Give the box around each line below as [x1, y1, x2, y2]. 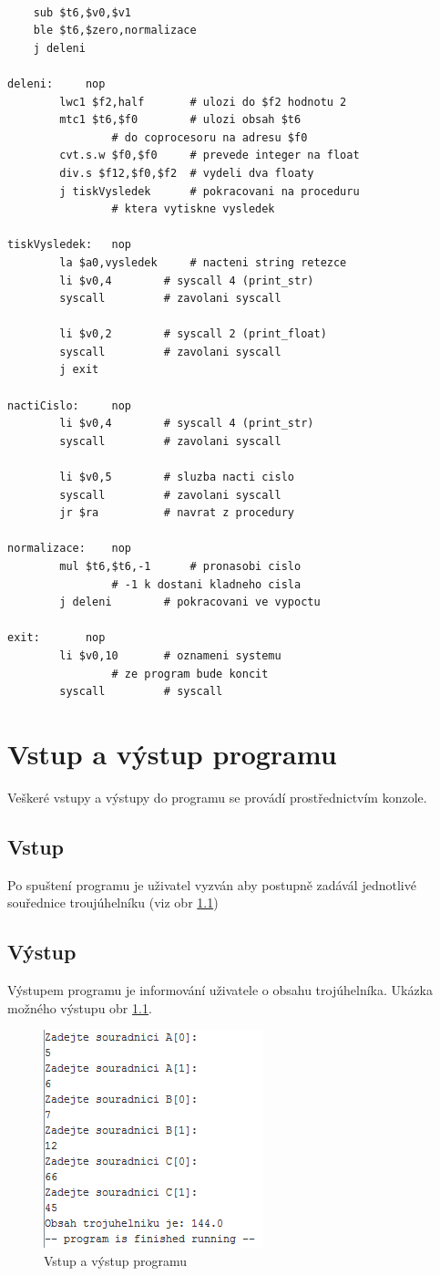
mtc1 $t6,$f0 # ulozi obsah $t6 [59, 113, 302, 127]
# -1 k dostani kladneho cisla [111, 577, 302, 591]
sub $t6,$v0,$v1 [33, 5, 132, 19]
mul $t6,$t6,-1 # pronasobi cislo [59, 560, 302, 573]
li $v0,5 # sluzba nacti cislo [59, 471, 294, 484]
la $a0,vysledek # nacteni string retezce [59, 255, 347, 269]
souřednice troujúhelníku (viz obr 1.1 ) [7, 893, 219, 912]
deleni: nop [7, 77, 106, 90]
